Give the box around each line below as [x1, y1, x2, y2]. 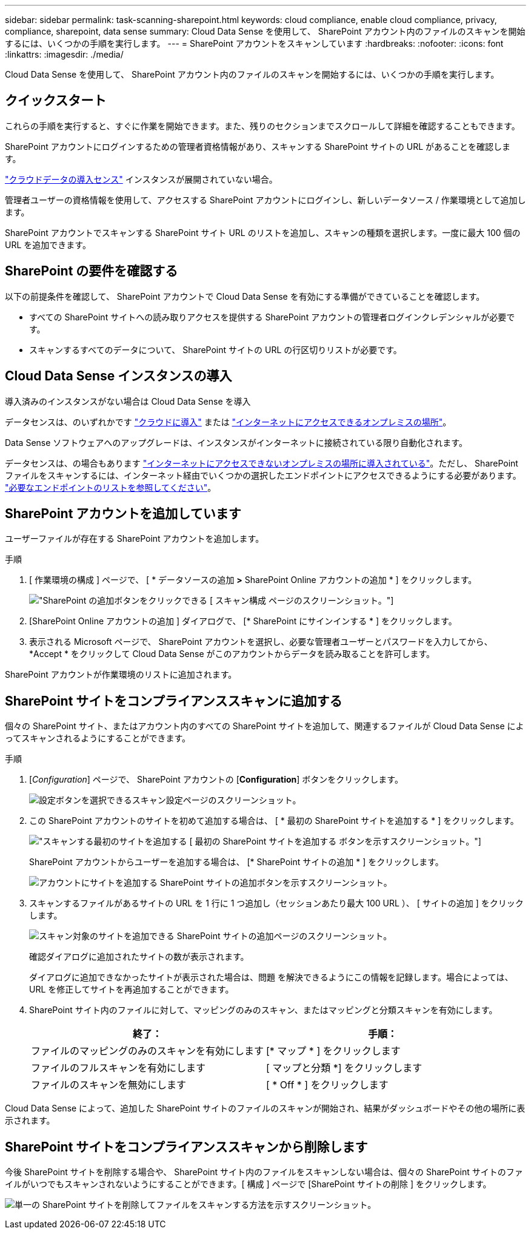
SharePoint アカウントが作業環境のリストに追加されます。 [5, 669, 237, 680]
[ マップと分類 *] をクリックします [266, 1062, 422, 1074]
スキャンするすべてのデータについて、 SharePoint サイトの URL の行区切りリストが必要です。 [29, 344, 402, 355]
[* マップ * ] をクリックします [266, 1045, 401, 1057]
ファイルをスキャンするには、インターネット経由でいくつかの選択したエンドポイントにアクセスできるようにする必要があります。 [5, 470, 521, 480]
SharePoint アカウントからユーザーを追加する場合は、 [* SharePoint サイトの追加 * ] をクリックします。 [29, 857, 444, 868]
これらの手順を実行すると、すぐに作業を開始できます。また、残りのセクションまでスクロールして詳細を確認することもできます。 [5, 120, 520, 131]
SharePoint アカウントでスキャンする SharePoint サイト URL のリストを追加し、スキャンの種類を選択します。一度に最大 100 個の [5, 227, 521, 238]
